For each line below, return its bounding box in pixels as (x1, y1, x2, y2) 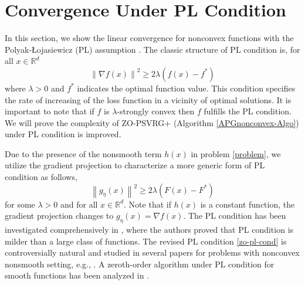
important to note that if (5, 105, 94, 117)
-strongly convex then (117, 105, 195, 117)
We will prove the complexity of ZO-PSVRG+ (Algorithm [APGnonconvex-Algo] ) (5, 116, 299, 128)
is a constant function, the (200, 198, 295, 210)
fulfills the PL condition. (204, 105, 292, 117)
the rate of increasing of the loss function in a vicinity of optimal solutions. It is (5, 93, 292, 106)
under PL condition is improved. (5, 128, 121, 140)
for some (5, 198, 35, 210)
